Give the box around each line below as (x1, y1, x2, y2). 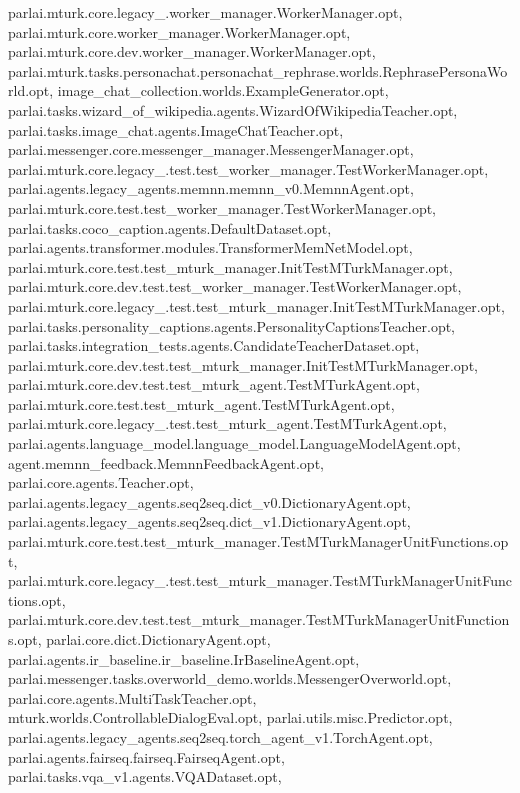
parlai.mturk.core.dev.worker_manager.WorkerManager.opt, (8, 41, 376, 62)
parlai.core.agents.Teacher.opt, (8, 472, 194, 493)
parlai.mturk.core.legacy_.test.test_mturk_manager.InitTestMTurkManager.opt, (8, 295, 505, 316)
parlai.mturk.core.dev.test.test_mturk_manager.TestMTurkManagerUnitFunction (8, 609, 510, 630)
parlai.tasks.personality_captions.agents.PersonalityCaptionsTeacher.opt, (8, 315, 456, 336)
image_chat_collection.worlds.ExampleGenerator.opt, (57, 80, 389, 101)
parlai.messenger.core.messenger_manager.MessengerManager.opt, (8, 139, 414, 160)
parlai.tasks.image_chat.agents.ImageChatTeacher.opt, (8, 119, 344, 140)
